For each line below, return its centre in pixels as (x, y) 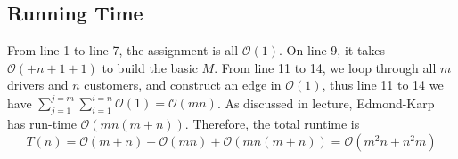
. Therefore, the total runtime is (272, 124)
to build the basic (150, 67)
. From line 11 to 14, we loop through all (325, 67)
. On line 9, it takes (332, 50)
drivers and (38, 85)
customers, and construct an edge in (183, 85)
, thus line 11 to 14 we (383, 85)
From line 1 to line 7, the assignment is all (123, 50)
